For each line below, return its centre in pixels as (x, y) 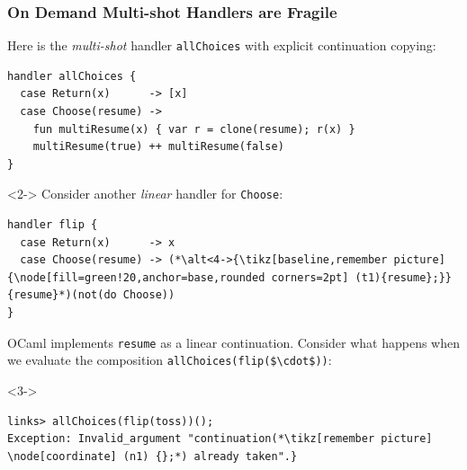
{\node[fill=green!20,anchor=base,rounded (136, 277)
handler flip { (53, 225)
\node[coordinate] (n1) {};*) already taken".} (153, 456)
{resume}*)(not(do (62, 295)
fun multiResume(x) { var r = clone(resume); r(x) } (194, 129)
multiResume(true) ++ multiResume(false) (158, 147)
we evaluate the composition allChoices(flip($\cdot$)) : (170, 360)
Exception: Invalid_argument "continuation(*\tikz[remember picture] (220, 439)
